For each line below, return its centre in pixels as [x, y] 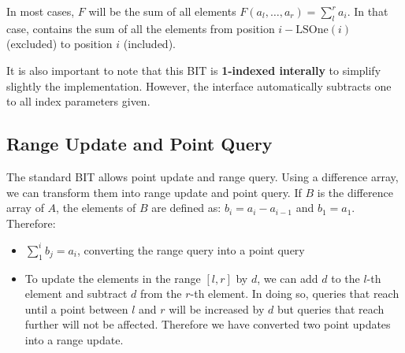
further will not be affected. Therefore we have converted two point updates [208, 324]
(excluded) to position [59, 44]
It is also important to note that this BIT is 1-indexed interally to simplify [194, 70]
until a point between [76, 308]
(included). [149, 44]
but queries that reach [331, 308]
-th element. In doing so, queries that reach [295, 294]
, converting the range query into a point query [191, 249]
